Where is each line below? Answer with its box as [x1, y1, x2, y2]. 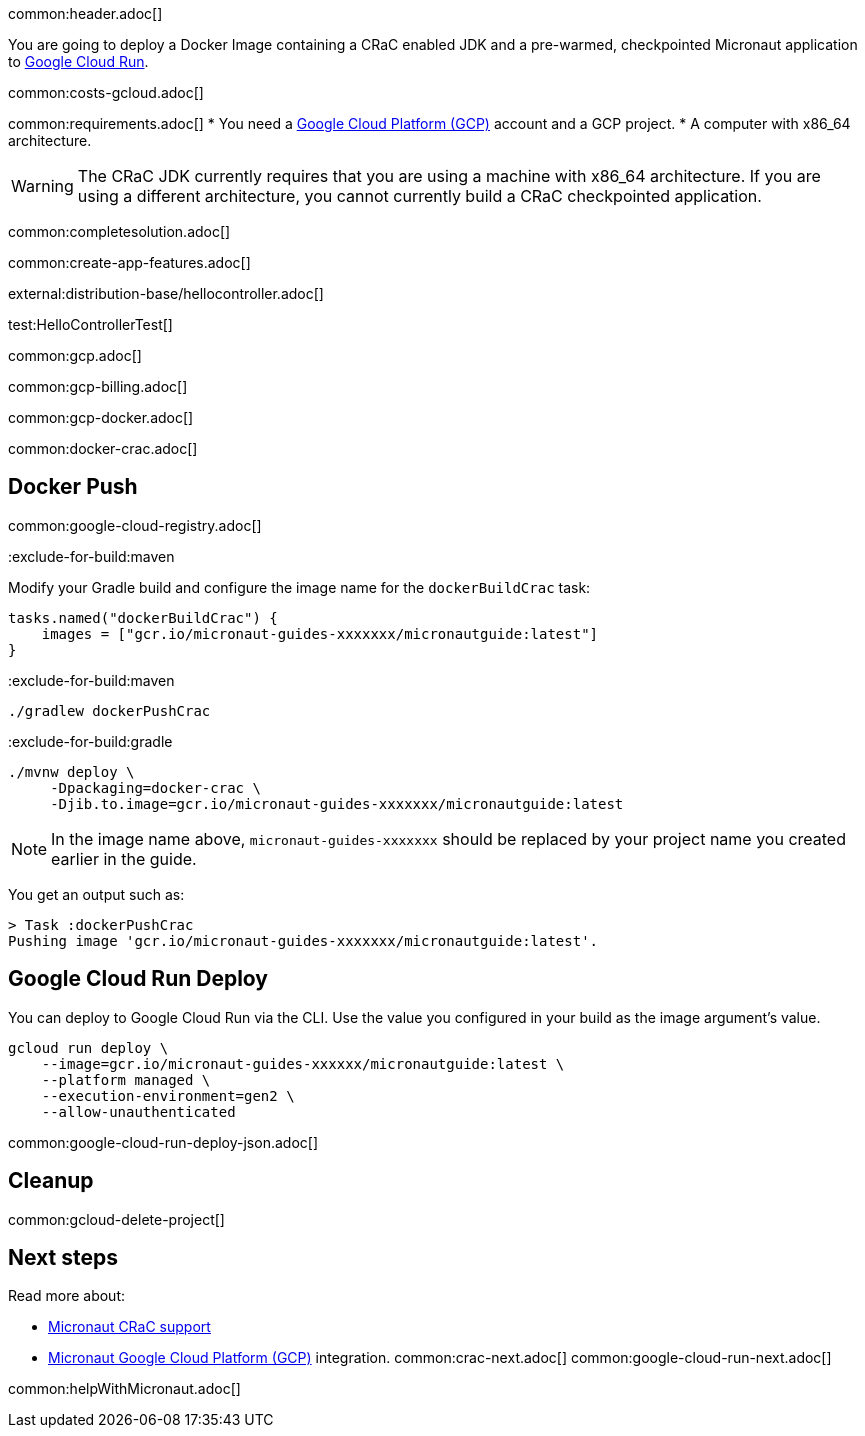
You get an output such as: [8, 885, 185, 903]
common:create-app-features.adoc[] [8, 254, 251, 271]
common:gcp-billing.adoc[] [8, 378, 188, 395]
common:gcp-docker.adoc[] [8, 409, 194, 426]
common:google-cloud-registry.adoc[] [8, 516, 262, 534]
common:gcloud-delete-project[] [8, 1210, 225, 1228]
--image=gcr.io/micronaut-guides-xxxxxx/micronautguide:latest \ [41, 1055, 565, 1072]
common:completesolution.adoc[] [8, 223, 231, 240]
